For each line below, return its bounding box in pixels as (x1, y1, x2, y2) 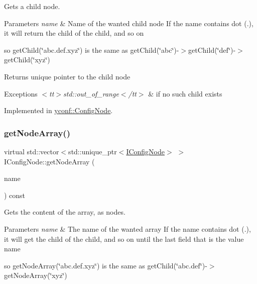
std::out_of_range (63, 88, 119, 99)
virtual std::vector (4, 146, 59, 156)
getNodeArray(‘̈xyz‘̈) (4, 270, 67, 280)
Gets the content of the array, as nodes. (4, 207, 125, 217)
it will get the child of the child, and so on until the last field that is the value (4, 233, 244, 244)
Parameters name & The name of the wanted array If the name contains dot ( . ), (4, 223, 251, 234)
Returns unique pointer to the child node (4, 71, 131, 81)
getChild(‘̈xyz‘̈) (4, 54, 50, 65)
